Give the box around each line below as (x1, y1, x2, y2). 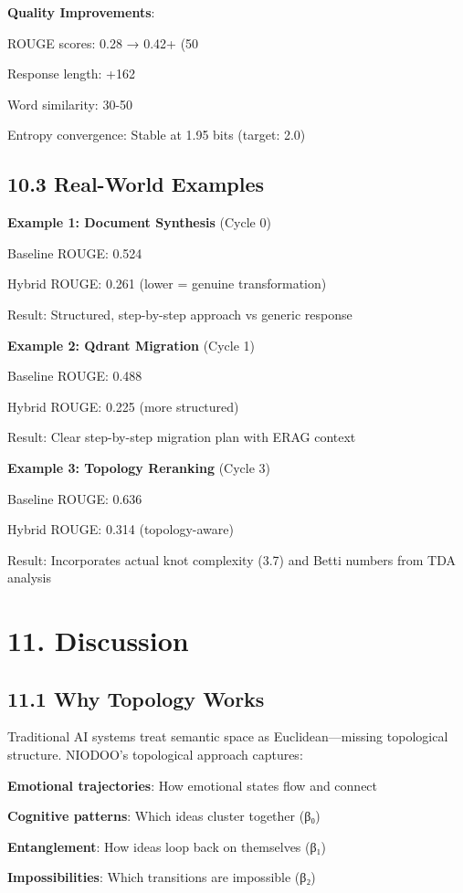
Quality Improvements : (7, 3, 155, 21)
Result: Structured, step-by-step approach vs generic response (7, 304, 353, 323)
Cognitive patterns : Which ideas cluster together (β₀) (7, 806, 321, 825)
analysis (7, 568, 51, 587)
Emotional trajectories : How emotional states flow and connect (7, 775, 378, 794)
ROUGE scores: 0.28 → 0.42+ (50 (7, 33, 199, 52)
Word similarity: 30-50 (7, 94, 133, 113)
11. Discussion (7, 622, 189, 659)
